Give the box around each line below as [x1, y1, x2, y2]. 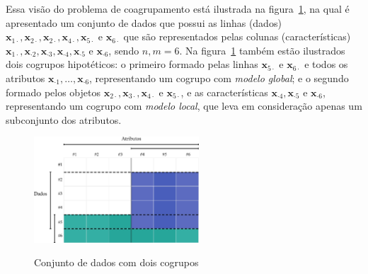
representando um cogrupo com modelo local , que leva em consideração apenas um [6, 98, 362, 113]
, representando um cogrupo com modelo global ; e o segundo [89, 70, 349, 85]
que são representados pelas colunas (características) [123, 29, 351, 44]
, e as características [180, 84, 268, 99]
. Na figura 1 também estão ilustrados [179, 42, 345, 57]
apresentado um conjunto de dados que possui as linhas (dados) [6, 15, 282, 30]
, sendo [108, 42, 139, 57]
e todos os [304, 57, 348, 72]
